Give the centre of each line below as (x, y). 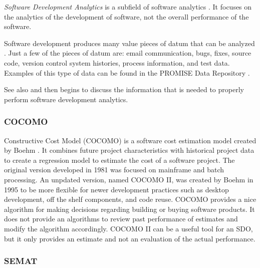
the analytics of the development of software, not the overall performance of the (126, 16)
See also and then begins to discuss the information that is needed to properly (124, 89)
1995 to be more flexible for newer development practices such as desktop (116, 189)
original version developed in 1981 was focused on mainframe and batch (114, 170)
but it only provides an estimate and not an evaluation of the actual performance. (130, 238)
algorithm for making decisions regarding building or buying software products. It (129, 209)
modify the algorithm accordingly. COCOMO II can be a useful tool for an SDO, (128, 228)
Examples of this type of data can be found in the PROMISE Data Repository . (127, 72)
